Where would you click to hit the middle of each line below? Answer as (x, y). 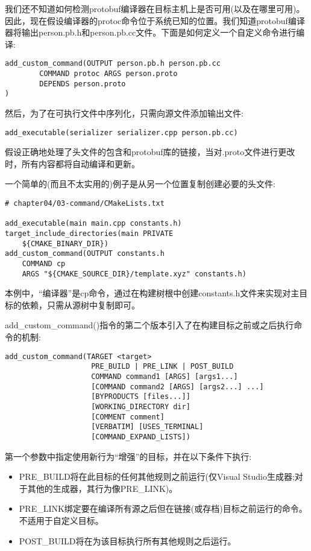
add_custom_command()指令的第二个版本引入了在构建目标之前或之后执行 (149, 325)
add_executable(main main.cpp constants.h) (93, 224)
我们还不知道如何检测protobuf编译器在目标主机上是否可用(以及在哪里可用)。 (155, 8)
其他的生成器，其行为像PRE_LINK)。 (102, 488)
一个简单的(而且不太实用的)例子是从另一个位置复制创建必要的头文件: (140, 184)
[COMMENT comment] (128, 417)
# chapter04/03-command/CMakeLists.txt (85, 204)
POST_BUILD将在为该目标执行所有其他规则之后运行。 (127, 540)
